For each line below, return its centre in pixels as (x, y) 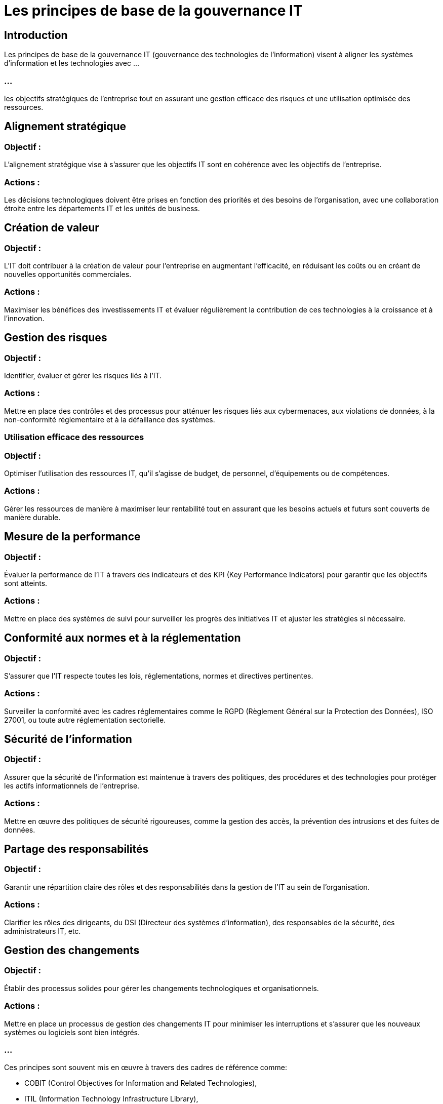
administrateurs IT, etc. (43, 931)
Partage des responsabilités (76, 849)
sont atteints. (26, 583)
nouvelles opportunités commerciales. (68, 274)
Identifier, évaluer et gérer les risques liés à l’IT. (83, 376)
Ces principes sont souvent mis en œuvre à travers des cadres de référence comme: (146, 1068)
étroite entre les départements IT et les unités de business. (102, 208)
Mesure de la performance (72, 537)
